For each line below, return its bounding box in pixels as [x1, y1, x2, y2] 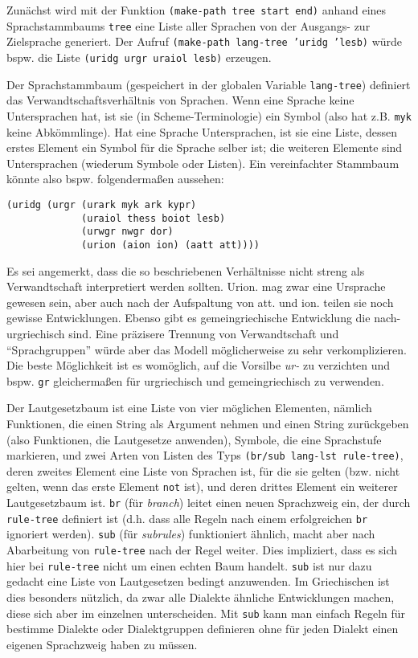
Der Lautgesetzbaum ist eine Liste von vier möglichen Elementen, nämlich [6, 399, 372, 416]
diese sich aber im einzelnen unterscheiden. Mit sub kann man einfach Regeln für [6, 604, 406, 621]
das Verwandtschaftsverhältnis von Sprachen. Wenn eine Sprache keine [6, 92, 354, 108]
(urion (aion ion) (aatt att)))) [81, 239, 260, 251]
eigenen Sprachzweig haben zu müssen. [6, 636, 198, 652]
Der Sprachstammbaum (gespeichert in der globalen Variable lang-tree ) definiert [6, 76, 411, 92]
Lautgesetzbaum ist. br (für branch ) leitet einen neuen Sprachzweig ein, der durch [6, 494, 411, 511]
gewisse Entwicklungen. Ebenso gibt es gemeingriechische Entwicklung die [6, 309, 371, 326]
